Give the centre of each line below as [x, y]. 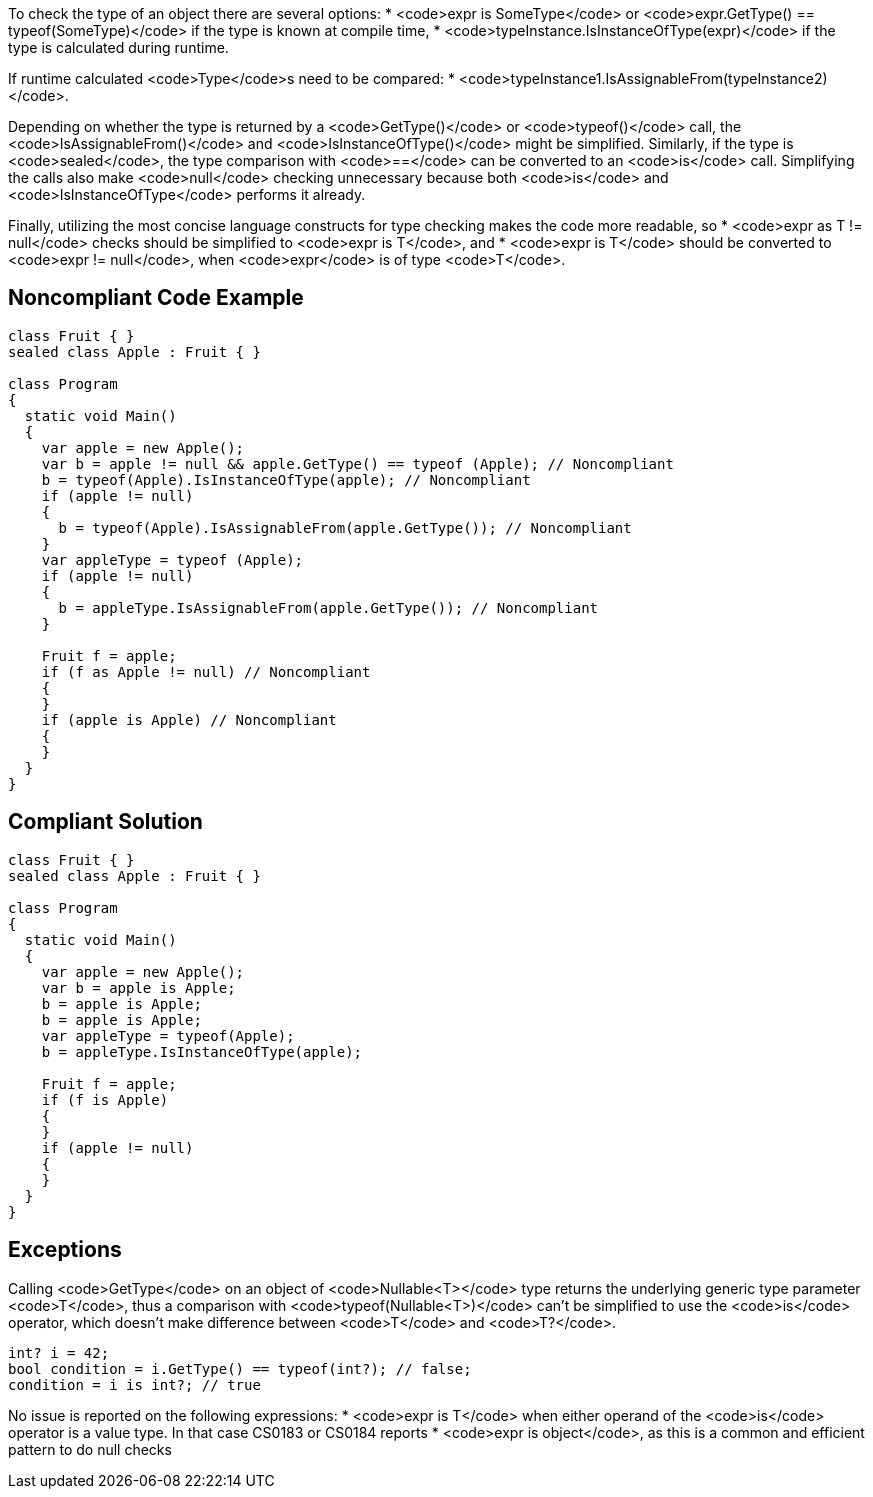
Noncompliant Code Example [156, 298]
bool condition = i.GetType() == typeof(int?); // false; [240, 1368]
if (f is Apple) [105, 1099]
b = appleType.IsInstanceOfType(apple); [202, 1051]
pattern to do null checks [90, 1449]
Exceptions [65, 1250]
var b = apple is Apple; [138, 987]
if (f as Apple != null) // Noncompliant [206, 671]
